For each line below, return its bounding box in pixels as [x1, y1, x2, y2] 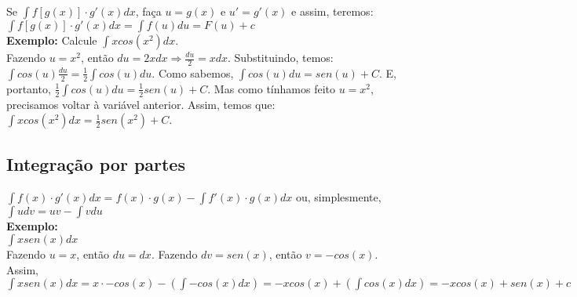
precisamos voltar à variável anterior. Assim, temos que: [6, 96, 276, 112]
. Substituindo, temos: [228, 49, 334, 65]
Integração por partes [6, 151, 185, 176]
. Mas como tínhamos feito [207, 80, 336, 96]
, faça [135, 3, 162, 19]
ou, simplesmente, [295, 188, 382, 205]
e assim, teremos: [291, 3, 374, 19]
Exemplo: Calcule [6, 32, 97, 48]
